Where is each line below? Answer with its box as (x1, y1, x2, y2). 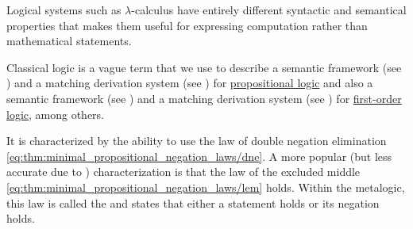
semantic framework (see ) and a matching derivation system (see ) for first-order (6, 90, 402, 106)
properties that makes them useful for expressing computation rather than (6, 17, 368, 33)
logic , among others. (6, 105, 105, 122)
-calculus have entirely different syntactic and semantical (131, 2, 407, 17)
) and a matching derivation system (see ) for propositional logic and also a (6, 74, 373, 91)
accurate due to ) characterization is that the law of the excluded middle (6, 163, 361, 180)
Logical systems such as (6, 2, 122, 17)
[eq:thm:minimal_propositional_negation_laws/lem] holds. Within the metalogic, (6, 178, 405, 195)
